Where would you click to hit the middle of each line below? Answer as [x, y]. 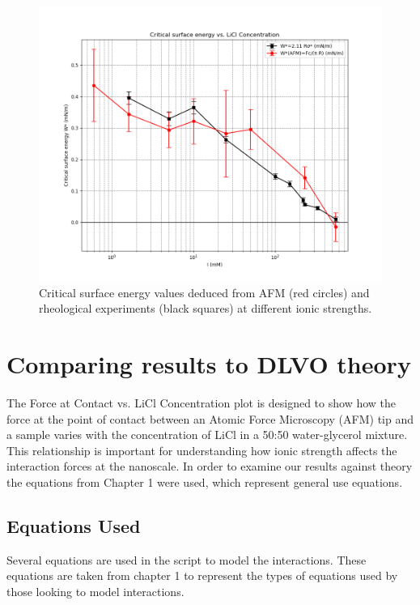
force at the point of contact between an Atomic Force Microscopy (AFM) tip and [210, 418]
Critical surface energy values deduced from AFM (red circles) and [204, 292]
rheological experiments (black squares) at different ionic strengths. [206, 308]
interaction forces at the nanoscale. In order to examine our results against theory [210, 466]
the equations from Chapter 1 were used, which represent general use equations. [205, 482]
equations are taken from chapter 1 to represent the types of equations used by [202, 575]
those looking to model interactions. [95, 592]
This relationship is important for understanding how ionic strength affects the [202, 450]
